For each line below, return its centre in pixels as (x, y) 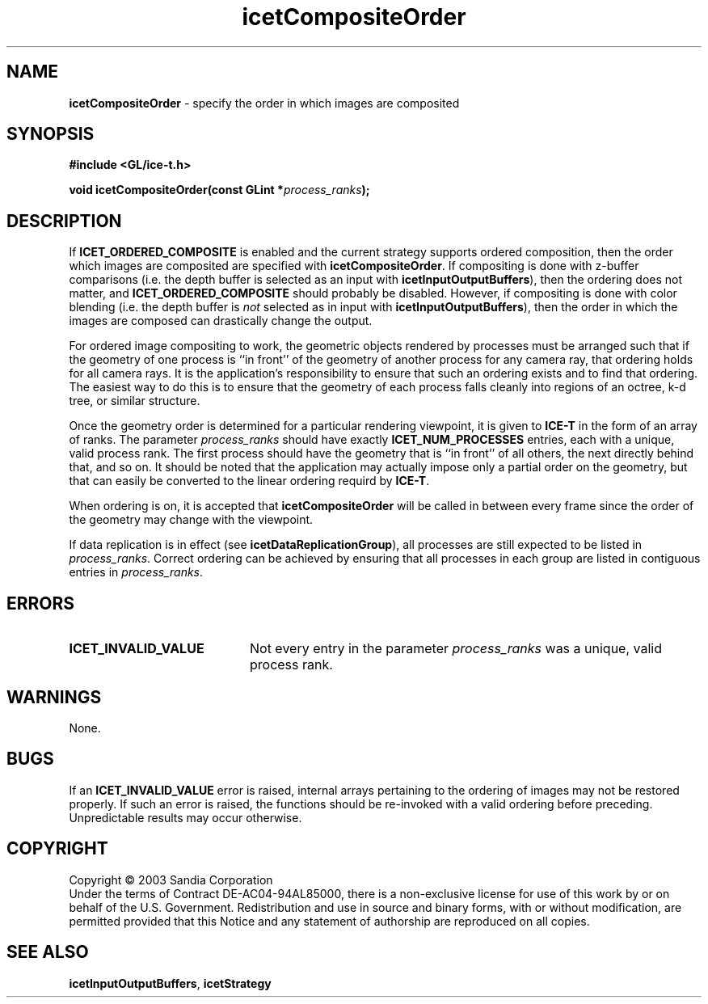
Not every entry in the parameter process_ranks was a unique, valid (455, 649)
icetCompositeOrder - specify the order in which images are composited (264, 103)
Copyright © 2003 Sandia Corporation (171, 880)
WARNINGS (54, 697)
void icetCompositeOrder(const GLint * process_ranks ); (219, 190)
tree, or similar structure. (135, 401)
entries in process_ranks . (136, 572)
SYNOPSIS (51, 134)
